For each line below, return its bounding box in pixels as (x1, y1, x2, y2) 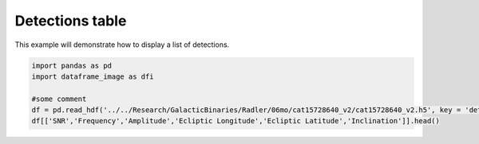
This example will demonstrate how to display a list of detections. (14, 40, 230, 49)
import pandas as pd (31, 60, 112, 70)
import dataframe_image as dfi (31, 72, 155, 81)
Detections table (14, 12, 127, 29)
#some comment (31, 94, 87, 103)
